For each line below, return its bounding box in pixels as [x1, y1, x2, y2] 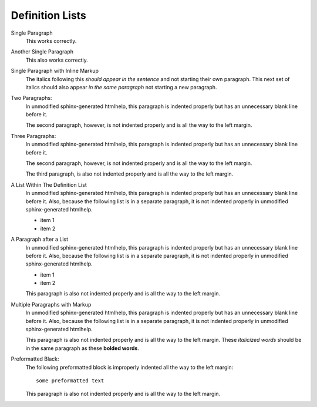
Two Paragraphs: [11, 95, 52, 102]
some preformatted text [36, 378, 104, 384]
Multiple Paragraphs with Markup [11, 301, 92, 308]
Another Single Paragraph [11, 48, 73, 55]
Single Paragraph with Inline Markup [11, 68, 99, 75]
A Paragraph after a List [11, 236, 69, 243]
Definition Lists [11, 9, 86, 22]
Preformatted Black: [11, 355, 59, 362]
